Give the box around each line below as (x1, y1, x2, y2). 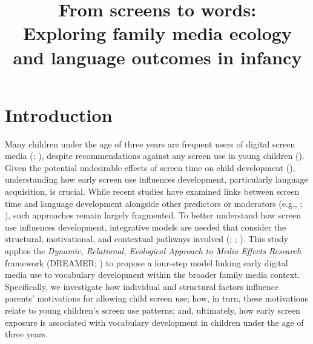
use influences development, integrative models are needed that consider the (5, 220, 286, 233)
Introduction (5, 102, 113, 127)
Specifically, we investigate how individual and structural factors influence (5, 280, 279, 292)
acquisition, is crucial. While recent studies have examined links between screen (5, 185, 300, 198)
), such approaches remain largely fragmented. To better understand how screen (5, 209, 301, 221)
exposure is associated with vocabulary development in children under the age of (5, 315, 304, 328)
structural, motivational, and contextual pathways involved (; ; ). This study (5, 232, 289, 245)
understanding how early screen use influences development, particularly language (5, 173, 308, 186)
